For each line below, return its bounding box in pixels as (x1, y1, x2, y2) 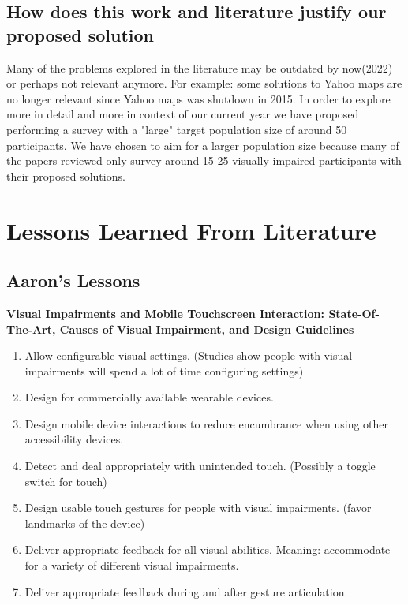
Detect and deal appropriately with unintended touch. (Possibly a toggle (24, 457, 376, 474)
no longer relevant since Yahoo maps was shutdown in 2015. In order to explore (6, 90, 391, 106)
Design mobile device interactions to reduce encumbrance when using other (24, 415, 389, 431)
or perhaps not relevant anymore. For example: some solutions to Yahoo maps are (6, 75, 402, 91)
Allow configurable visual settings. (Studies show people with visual (24, 347, 353, 364)
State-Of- (328, 304, 380, 321)
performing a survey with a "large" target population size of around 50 (6, 121, 347, 137)
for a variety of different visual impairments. (24, 557, 239, 573)
